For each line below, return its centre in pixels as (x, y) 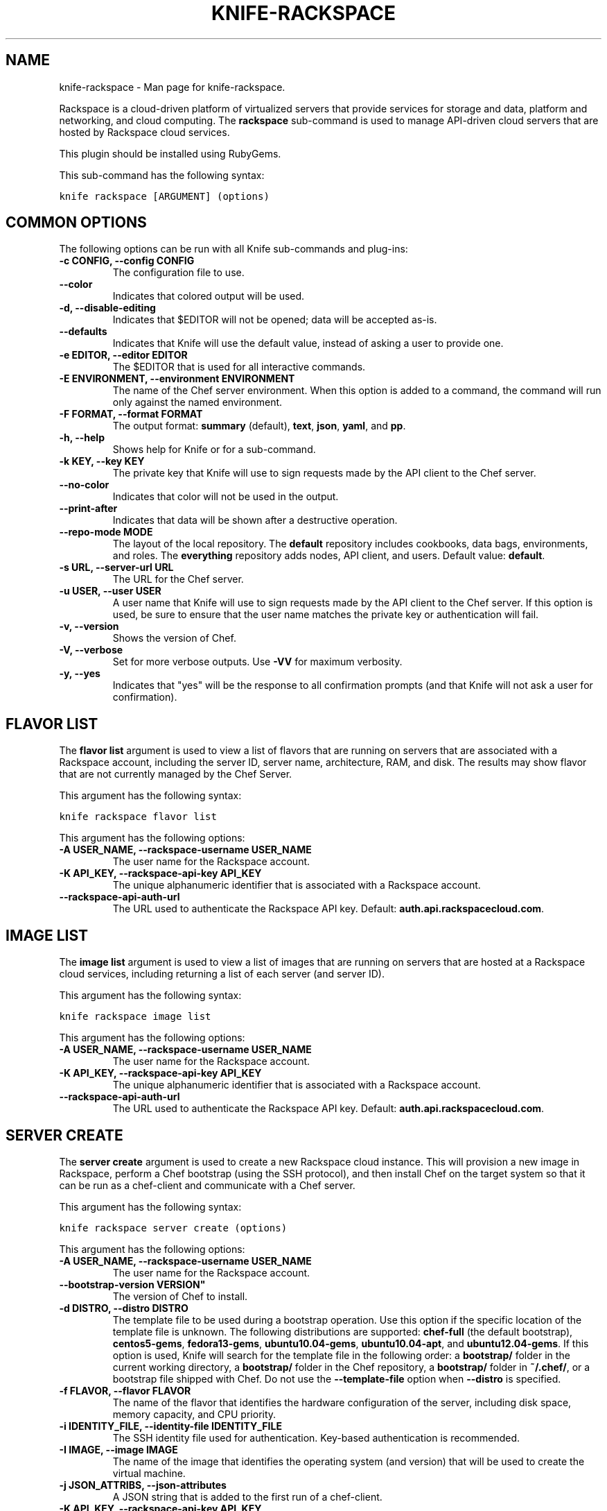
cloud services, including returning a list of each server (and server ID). (222, 974)
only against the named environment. (197, 402)
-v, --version (89, 626)
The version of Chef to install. (180, 1296)
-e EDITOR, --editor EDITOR (123, 355)
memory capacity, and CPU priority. (194, 1414)
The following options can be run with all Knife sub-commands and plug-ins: (234, 249)
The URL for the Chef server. (178, 579)
